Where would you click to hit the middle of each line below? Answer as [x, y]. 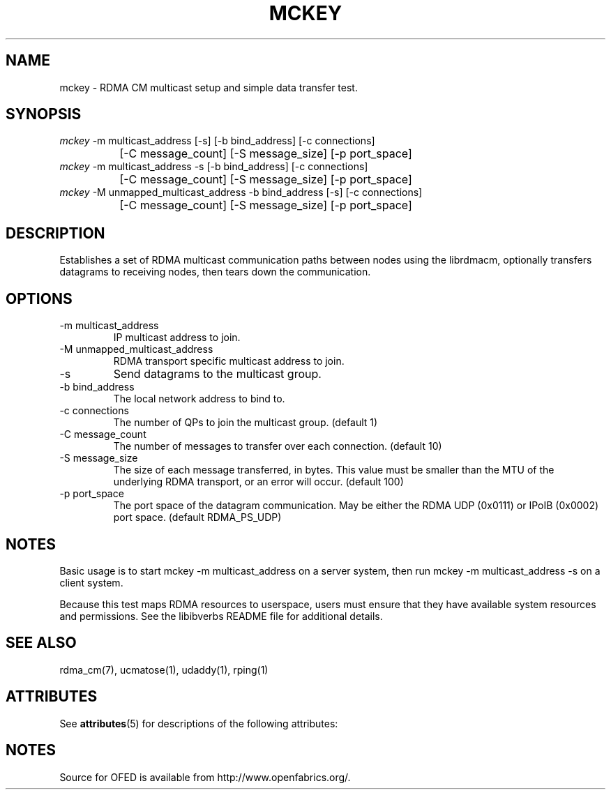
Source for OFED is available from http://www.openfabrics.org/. [205, 777]
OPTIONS [39, 298]
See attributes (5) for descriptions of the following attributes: [199, 723]
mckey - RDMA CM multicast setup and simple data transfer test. [209, 87]
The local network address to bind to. [199, 399]
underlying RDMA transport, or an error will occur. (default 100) [258, 482]
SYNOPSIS [44, 114]
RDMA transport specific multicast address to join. [229, 361]
